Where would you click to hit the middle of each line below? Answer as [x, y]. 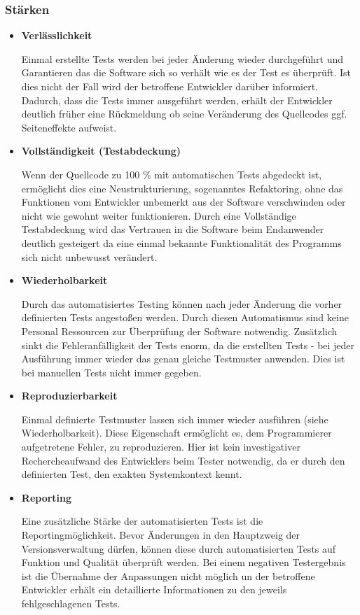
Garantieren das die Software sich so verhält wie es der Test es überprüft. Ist [186, 72]
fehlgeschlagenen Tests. [71, 603]
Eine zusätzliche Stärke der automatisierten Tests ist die [142, 521]
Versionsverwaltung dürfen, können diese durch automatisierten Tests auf [179, 548]
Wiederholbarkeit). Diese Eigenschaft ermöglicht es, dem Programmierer [176, 433]
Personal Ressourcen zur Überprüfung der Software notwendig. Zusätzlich [179, 331]
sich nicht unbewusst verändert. [89, 256]
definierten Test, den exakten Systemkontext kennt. [132, 474]
